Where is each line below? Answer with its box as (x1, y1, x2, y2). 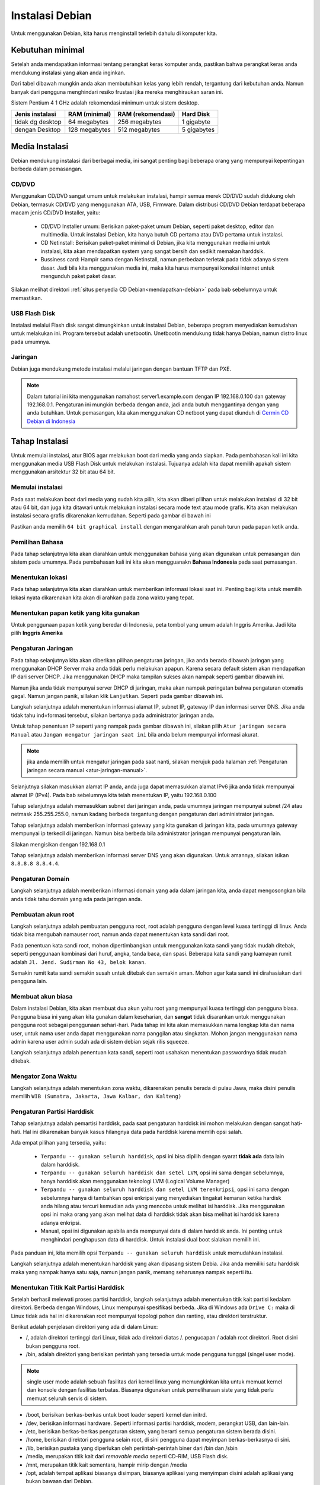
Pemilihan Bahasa (11, 538, 63, 546)
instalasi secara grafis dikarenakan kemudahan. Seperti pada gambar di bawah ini (11, 512, 212, 519)
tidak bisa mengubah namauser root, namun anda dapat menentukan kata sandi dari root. (11, 931, 229, 938)
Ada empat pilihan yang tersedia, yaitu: (11, 1139, 107, 1146)
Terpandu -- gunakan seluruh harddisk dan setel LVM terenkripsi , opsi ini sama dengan (40, 1186, 290, 1193)
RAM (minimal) (68, 110, 111, 118)
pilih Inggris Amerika (11, 630, 63, 637)
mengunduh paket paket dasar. (40, 272, 117, 279)
